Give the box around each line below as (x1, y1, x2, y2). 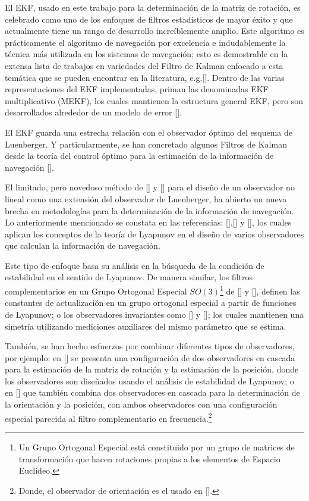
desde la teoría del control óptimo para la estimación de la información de (5, 149, 274, 162)
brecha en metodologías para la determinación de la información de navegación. (5, 204, 294, 217)
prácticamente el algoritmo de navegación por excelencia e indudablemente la (5, 36, 286, 48)
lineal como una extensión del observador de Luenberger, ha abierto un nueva (5, 192, 287, 205)
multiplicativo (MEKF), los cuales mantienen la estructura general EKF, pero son (5, 94, 304, 107)
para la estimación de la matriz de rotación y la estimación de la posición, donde (5, 363, 299, 375)
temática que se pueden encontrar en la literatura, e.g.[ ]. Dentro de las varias (5, 71, 285, 83)
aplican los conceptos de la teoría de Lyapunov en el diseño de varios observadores (5, 227, 304, 240)
